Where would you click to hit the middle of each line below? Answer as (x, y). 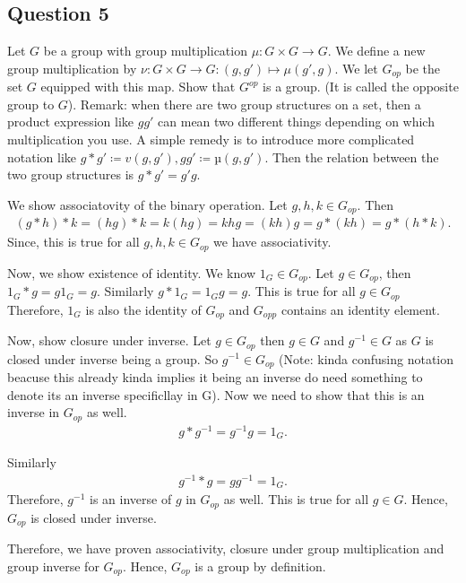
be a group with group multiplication (145, 51)
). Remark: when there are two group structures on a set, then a (244, 104)
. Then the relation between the (352, 157)
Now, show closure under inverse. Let (109, 340)
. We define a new (376, 51)
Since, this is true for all (73, 242)
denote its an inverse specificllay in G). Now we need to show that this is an (216, 394)
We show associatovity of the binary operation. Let (147, 204)
